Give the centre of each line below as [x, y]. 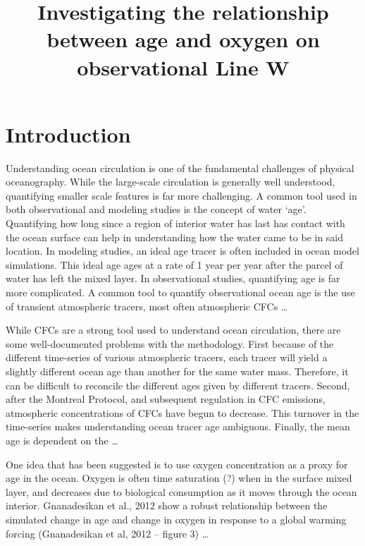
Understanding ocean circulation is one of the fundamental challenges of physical [180, 168]
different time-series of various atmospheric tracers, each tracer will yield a [167, 357]
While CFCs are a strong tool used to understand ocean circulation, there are [173, 330]
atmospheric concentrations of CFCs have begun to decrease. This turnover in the [182, 412]
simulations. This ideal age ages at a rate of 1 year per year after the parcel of [174, 264]
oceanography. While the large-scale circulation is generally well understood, [171, 182]
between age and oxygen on [183, 39]
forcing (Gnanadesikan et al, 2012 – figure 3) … [107, 533]
